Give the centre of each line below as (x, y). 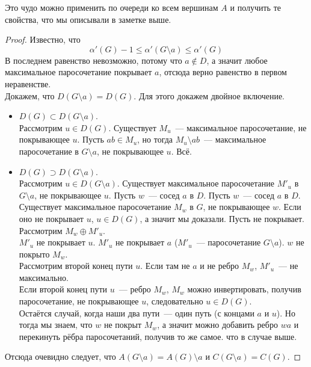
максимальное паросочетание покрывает (79, 72)
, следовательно (175, 301)
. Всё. (181, 151)
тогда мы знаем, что (56, 325)
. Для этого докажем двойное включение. (209, 95)
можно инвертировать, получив (244, 289)
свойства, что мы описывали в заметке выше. (88, 19)
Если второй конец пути (63, 289)
